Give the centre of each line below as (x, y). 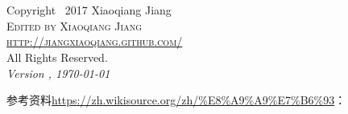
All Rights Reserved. (57, 57)
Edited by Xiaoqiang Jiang (75, 25)
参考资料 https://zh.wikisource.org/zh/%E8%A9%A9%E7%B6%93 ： (176, 100)
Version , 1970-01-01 (58, 73)
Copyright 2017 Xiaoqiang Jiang (89, 10)
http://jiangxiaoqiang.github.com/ (95, 41)
